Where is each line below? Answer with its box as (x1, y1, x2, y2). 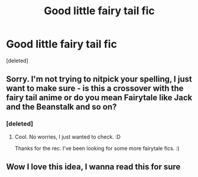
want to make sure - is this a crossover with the (6, 83, 184, 94)
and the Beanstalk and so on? (6, 102, 117, 112)
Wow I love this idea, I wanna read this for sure (6, 162, 181, 172)
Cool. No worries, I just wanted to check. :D (14, 133, 121, 140)
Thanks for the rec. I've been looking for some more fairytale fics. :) (14, 144, 180, 152)
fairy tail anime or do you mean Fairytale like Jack (6, 93, 193, 103)
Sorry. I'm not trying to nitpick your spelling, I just (6, 74, 192, 84)
